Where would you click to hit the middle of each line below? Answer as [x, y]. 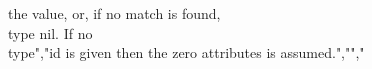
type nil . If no [50, 32]
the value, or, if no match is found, [114, 13]
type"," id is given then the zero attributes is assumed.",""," [186, 52]
